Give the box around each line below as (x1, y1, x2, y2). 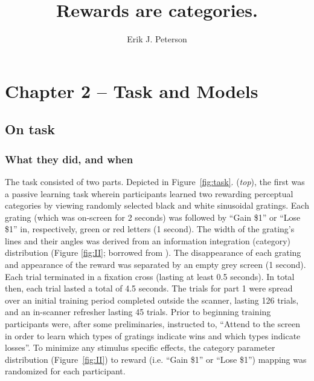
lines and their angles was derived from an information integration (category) (5, 234, 290, 247)
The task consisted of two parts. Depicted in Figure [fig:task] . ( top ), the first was (5, 175, 305, 187)
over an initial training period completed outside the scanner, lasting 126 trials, (5, 293, 299, 306)
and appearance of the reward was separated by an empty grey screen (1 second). (5, 258, 306, 271)
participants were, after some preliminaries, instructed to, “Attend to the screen (5, 317, 301, 330)
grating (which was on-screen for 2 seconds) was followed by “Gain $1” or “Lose (5, 210, 301, 223)
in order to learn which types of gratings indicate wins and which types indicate (5, 329, 301, 342)
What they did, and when (5, 151, 133, 166)
